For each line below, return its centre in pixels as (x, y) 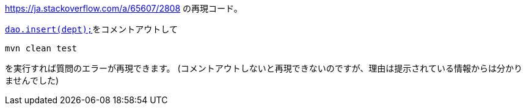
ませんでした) (32, 80)
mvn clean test (41, 48)
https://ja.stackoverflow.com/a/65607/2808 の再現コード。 (124, 8)
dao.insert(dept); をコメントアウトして (91, 29)
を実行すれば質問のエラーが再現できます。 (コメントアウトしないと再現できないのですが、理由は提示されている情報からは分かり (264, 68)
